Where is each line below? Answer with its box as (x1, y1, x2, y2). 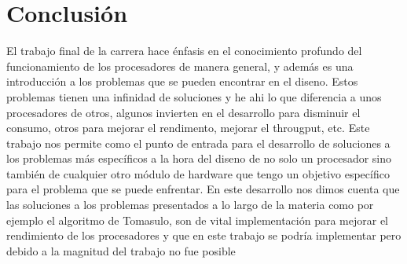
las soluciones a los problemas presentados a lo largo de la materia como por (6, 196, 374, 213)
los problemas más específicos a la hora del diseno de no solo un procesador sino (6, 150, 392, 167)
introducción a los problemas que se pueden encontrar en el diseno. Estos (6, 73, 358, 90)
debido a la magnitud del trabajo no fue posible (6, 242, 236, 258)
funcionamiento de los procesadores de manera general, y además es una (6, 57, 354, 74)
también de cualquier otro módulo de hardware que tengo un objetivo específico (6, 165, 390, 181)
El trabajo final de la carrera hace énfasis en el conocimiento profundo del (6, 42, 362, 59)
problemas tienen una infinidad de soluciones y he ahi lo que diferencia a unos (6, 88, 382, 104)
